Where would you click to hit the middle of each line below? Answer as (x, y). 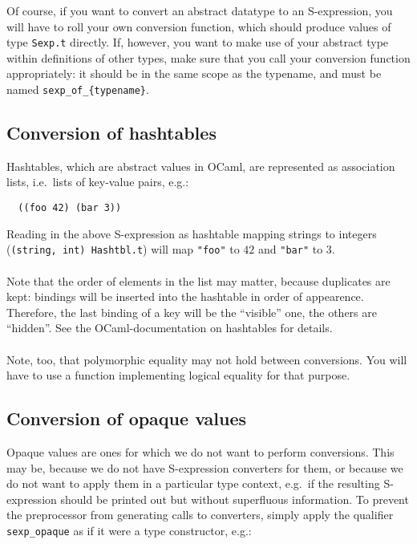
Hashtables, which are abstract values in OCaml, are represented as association (201, 166)
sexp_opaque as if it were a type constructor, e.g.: (129, 530)
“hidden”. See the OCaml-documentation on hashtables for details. (170, 328)
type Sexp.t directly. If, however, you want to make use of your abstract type (198, 42)
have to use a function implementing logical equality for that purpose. (178, 375)
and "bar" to (291, 249)
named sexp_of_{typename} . (78, 89)
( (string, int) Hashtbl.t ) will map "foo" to (123, 249)
